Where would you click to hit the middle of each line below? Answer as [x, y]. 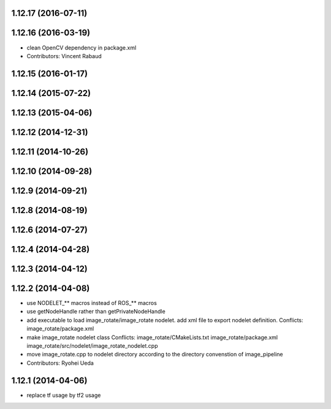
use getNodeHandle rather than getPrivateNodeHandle [96, 312]
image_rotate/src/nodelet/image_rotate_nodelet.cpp [92, 345]
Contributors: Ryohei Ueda [60, 363]
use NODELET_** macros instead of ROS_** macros [92, 303]
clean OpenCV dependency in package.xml [82, 47]
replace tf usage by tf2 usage [64, 395]
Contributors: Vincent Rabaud [64, 56]
